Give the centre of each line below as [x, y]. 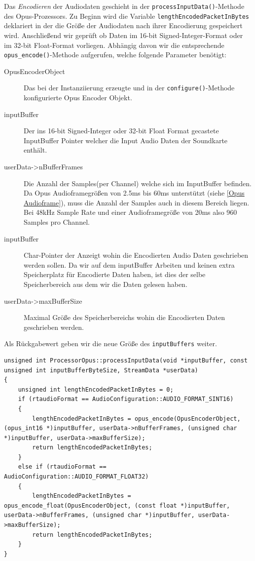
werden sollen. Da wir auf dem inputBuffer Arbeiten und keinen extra [129, 264]
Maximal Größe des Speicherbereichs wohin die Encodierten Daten [124, 317]
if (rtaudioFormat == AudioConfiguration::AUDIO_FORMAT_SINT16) [126, 399]
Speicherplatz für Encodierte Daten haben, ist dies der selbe [115, 274]
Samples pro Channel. [57, 221]
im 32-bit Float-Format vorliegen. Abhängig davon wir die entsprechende [114, 45]
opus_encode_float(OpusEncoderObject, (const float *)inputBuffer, [117, 505]
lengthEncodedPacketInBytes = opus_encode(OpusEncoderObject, [136, 419]
